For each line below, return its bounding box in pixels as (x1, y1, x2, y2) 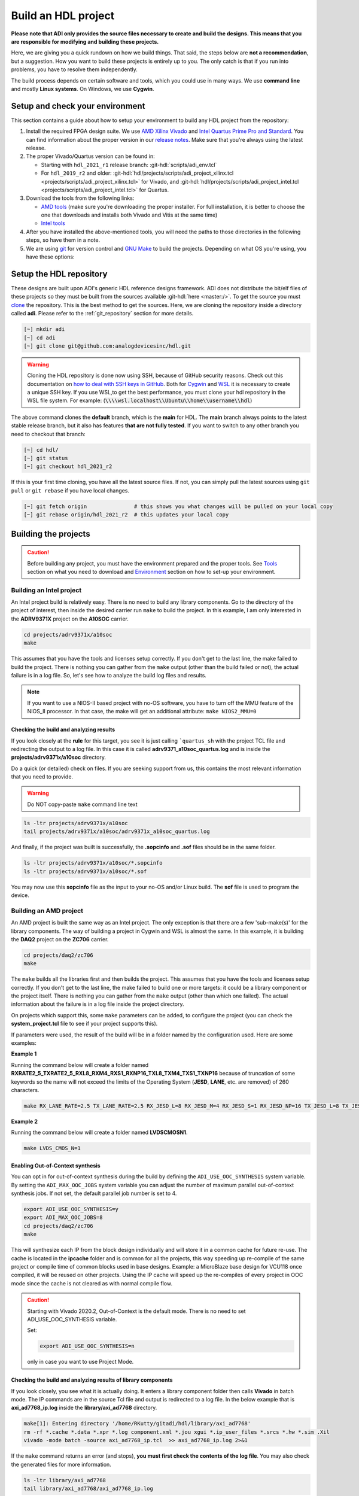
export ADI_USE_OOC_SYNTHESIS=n (39, 1343, 135, 1349)
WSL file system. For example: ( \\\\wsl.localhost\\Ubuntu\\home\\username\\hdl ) (27, 397, 252, 404)
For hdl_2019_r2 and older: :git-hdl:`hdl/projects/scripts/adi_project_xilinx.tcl (41, 169, 234, 177)
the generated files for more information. (11, 1461, 112, 1468)
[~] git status (23, 455, 68, 461)
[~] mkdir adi (23, 326, 65, 333)
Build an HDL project (11, 9, 115, 22)
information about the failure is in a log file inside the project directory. (11, 1001, 185, 1008)
